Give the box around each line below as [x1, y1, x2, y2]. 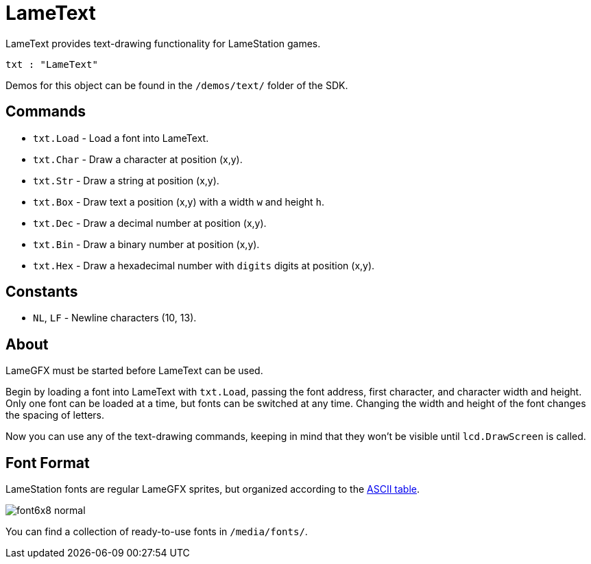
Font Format [5, 454, 90, 471]
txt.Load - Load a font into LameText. [33, 132, 209, 144]
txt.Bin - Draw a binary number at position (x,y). [33, 238, 260, 250]
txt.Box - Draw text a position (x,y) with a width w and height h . [33, 195, 325, 208]
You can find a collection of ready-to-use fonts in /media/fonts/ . [5, 526, 308, 538]
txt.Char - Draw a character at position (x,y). [33, 153, 243, 165]
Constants [5, 283, 78, 301]
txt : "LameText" [5, 58, 98, 70]
